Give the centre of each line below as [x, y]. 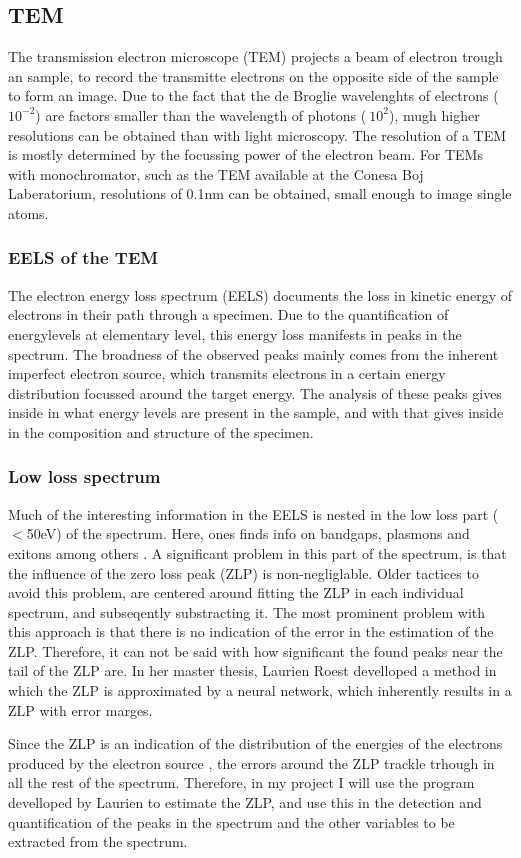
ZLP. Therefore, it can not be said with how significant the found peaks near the [255, 650]
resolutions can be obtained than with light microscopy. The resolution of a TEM [257, 134]
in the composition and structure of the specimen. [161, 431]
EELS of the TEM [83, 257]
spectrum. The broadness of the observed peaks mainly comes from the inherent [253, 353]
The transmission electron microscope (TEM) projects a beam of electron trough [255, 56]
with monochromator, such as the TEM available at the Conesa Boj [216, 173]
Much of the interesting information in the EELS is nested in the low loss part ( [253, 513]
